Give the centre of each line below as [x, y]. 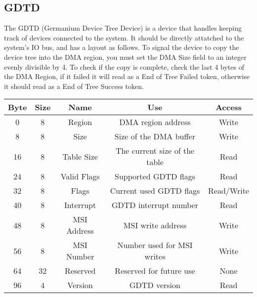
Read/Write [229, 191]
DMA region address [155, 122]
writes [155, 256]
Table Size [80, 156]
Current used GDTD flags [155, 191]
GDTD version [155, 285]
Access [229, 107]
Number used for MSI [155, 245]
